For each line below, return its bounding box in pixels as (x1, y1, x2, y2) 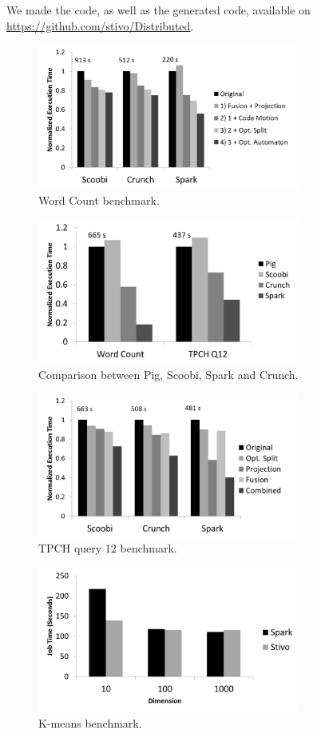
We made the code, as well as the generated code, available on (6, 2, 311, 18)
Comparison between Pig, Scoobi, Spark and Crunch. (38, 365, 299, 382)
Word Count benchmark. (38, 191, 160, 208)
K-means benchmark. (38, 714, 142, 731)
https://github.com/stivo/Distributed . (6, 17, 194, 34)
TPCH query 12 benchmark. (38, 540, 177, 556)
